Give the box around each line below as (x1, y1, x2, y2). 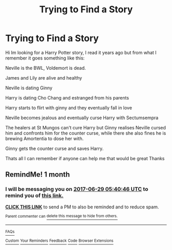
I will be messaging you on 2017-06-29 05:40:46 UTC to (5, 186, 148, 193)
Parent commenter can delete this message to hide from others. (5, 214, 118, 219)
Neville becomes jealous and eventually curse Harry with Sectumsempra (5, 114, 159, 121)
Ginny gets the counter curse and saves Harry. (5, 145, 104, 151)
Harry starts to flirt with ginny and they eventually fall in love (5, 104, 132, 111)
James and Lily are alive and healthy (5, 74, 82, 81)
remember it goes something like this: (5, 55, 85, 61)
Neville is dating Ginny (5, 85, 53, 91)
